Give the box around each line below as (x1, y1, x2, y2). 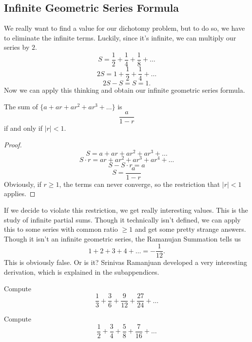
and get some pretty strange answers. (135, 224, 246, 234)
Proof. (4, 139, 22, 149)
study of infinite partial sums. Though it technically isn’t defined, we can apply (4, 214, 241, 224)
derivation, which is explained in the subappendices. (4, 266, 159, 277)
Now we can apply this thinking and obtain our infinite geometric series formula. (4, 85, 245, 95)
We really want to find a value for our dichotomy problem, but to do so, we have (4, 23, 245, 33)
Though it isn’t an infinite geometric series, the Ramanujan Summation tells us (4, 233, 241, 243)
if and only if (4, 123, 42, 133)
